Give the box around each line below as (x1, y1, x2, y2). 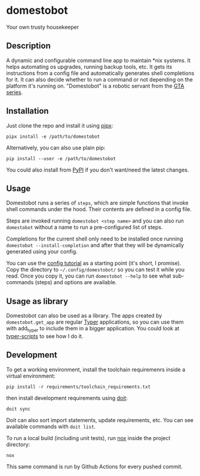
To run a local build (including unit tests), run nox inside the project (6, 434, 171, 441)
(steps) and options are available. (35, 279, 117, 286)
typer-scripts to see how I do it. (6, 332, 84, 339)
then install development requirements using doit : (6, 394, 128, 402)
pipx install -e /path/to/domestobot (6, 133, 100, 140)
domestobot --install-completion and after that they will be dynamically (6, 242, 184, 249)
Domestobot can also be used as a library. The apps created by (6, 312, 162, 320)
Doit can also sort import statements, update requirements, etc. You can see (6, 416, 194, 423)
